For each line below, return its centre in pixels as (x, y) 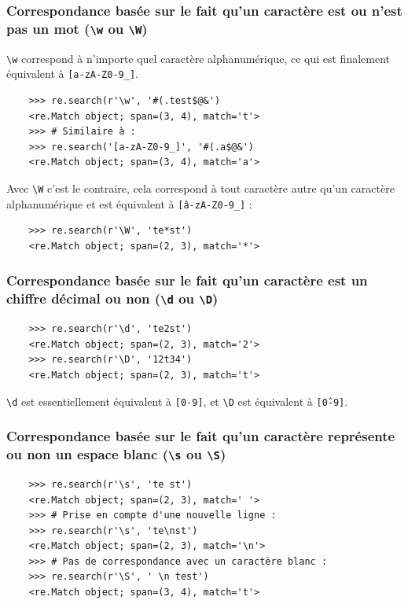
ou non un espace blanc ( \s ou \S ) (116, 454)
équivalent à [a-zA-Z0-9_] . (72, 74)
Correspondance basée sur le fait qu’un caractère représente (201, 436)
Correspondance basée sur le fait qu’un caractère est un (187, 280)
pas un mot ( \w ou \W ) (77, 28)
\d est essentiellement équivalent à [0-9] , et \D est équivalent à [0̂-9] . (177, 401)
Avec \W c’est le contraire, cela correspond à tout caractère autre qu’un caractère (200, 188)
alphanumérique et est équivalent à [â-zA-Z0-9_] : (129, 203)
